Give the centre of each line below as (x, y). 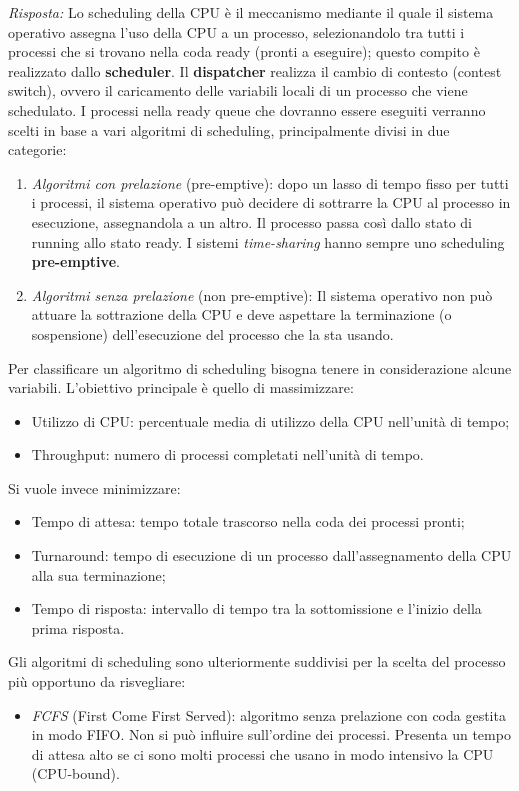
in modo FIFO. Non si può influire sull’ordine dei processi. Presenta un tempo (271, 734)
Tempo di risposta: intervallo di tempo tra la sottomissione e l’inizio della (256, 608)
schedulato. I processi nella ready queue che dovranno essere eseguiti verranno (247, 109)
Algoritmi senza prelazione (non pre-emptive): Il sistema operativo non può (262, 294)
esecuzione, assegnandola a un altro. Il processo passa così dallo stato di (251, 221)
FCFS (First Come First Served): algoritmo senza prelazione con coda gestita (268, 714)
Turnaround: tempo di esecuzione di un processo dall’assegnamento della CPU (271, 555)
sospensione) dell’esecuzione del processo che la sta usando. (212, 333)
